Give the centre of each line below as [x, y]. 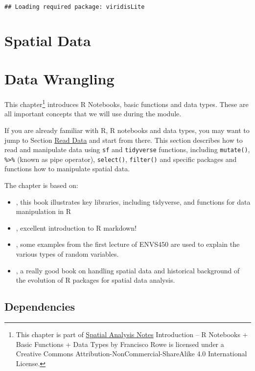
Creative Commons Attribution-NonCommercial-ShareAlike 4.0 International [131, 354]
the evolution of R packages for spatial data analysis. [95, 280]
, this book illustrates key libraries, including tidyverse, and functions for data [133, 201]
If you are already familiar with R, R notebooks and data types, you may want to [127, 130]
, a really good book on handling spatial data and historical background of [128, 270]
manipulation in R [44, 211]
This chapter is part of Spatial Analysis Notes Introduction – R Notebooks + [132, 334]
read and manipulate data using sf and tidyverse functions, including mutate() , [127, 149]
